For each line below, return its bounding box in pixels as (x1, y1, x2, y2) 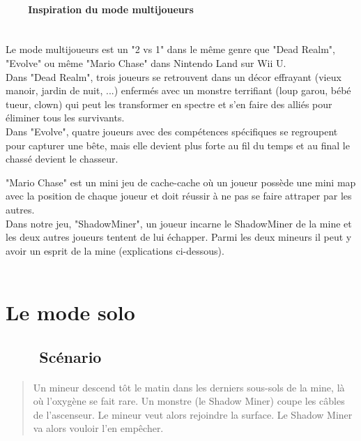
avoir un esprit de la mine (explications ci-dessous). (6, 243, 224, 257)
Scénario (39, 345, 102, 367)
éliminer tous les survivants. (6, 110, 125, 125)
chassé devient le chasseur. (6, 151, 118, 166)
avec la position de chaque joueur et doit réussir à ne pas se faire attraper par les (6, 188, 352, 203)
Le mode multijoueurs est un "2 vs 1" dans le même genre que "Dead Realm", (6, 42, 335, 57)
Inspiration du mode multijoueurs (28, 1, 194, 16)
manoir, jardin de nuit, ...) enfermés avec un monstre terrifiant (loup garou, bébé (6, 83, 351, 98)
